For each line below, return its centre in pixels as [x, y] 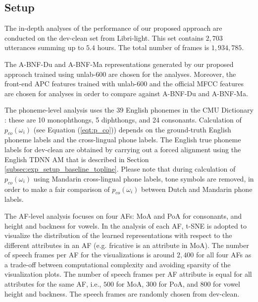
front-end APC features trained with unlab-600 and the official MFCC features [124, 84]
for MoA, [130, 284]
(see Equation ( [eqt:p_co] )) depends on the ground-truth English [132, 129]
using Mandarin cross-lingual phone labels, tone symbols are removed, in [144, 178]
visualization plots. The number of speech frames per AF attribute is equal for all [128, 274]
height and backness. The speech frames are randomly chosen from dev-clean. [122, 293]
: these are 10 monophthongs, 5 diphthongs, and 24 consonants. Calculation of [123, 119]
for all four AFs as [224, 255]
